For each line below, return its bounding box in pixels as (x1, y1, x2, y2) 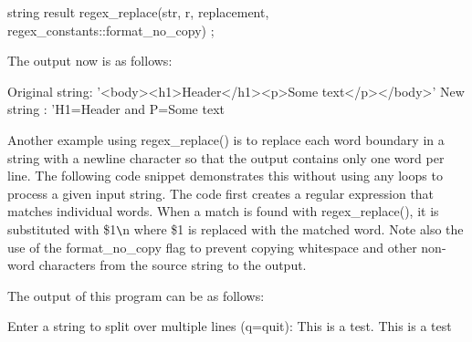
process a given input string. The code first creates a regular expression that (7, 183, 435, 202)
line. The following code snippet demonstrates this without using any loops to (7, 166, 443, 185)
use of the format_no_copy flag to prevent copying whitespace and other (7, 237, 417, 256)
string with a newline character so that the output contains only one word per (7, 148, 445, 167)
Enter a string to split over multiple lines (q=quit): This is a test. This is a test (7, 316, 452, 336)
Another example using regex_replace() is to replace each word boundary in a (7, 130, 445, 149)
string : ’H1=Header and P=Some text (7, 99, 225, 119)
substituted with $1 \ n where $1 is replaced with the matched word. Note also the (7, 219, 464, 238)
